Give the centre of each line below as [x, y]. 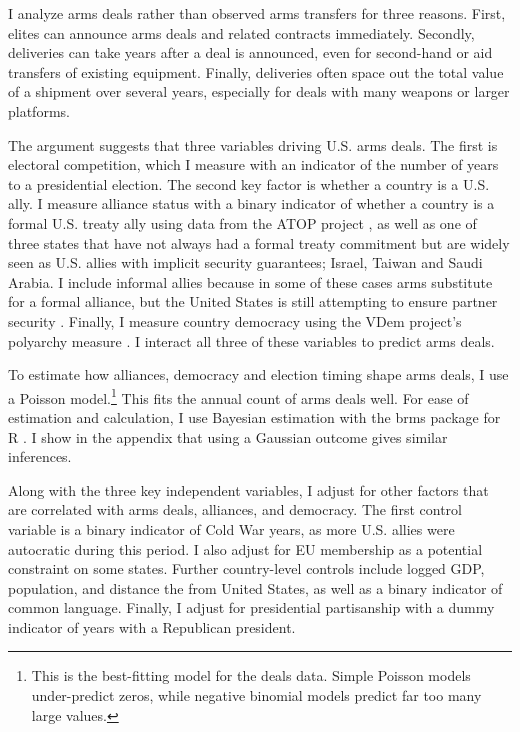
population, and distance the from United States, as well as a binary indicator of [255, 587]
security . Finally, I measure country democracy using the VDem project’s [235, 320]
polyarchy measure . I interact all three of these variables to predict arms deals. [251, 340]
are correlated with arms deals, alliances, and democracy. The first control [235, 509]
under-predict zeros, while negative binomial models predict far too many [256, 695]
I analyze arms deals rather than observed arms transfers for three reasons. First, [257, 13]
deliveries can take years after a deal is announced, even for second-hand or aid [250, 52]
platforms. [39, 110]
